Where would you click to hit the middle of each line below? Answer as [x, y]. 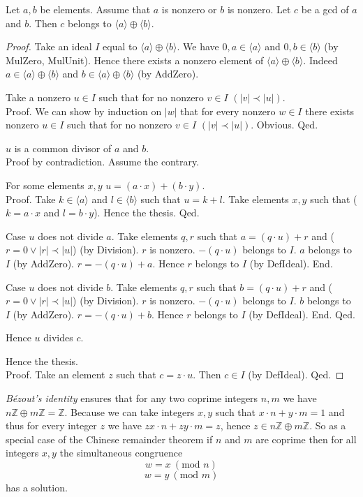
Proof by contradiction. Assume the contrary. [103, 162]
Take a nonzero [38, 97]
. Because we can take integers [129, 411]
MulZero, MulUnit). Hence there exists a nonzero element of [135, 60]
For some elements [45, 185]
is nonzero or [189, 9]
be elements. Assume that [95, 9]
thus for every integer [51, 425]
